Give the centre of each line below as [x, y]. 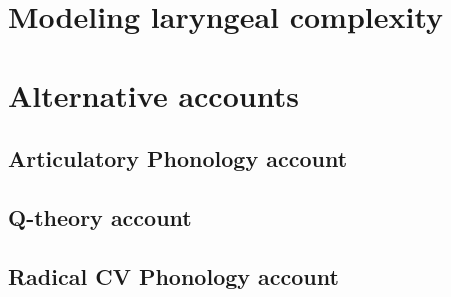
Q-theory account [100, 216]
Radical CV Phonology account [173, 275]
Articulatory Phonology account [178, 158]
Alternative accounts [153, 94]
